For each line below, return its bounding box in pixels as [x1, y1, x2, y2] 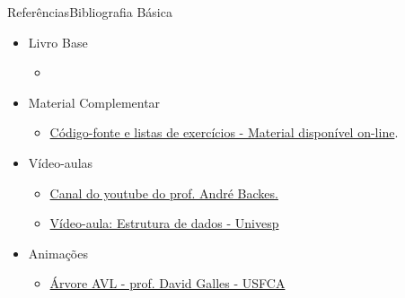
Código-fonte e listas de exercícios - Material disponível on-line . [49, 123, 399, 142]
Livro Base [28, 32, 88, 51]
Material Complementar [28, 92, 161, 111]
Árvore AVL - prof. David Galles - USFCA [49, 274, 286, 293]
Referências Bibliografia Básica [7, 3, 172, 21]
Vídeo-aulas [28, 153, 93, 171]
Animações [28, 243, 88, 262]
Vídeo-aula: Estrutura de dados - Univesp [49, 214, 279, 232]
